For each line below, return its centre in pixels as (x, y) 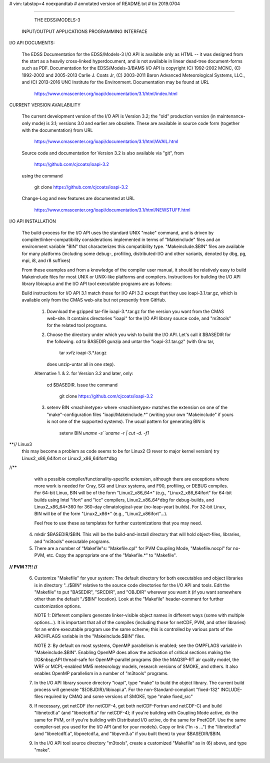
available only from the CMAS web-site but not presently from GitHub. (94, 300)
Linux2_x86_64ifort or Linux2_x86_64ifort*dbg (69, 458)
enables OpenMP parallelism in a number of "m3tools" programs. (101, 673)
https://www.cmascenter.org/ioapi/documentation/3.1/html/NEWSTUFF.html (112, 209)
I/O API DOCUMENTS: (32, 43)
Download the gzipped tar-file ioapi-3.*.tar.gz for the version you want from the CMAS (135, 311)
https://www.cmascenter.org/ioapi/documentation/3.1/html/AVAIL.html (106, 141)
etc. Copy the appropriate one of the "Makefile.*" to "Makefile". (112, 555)
